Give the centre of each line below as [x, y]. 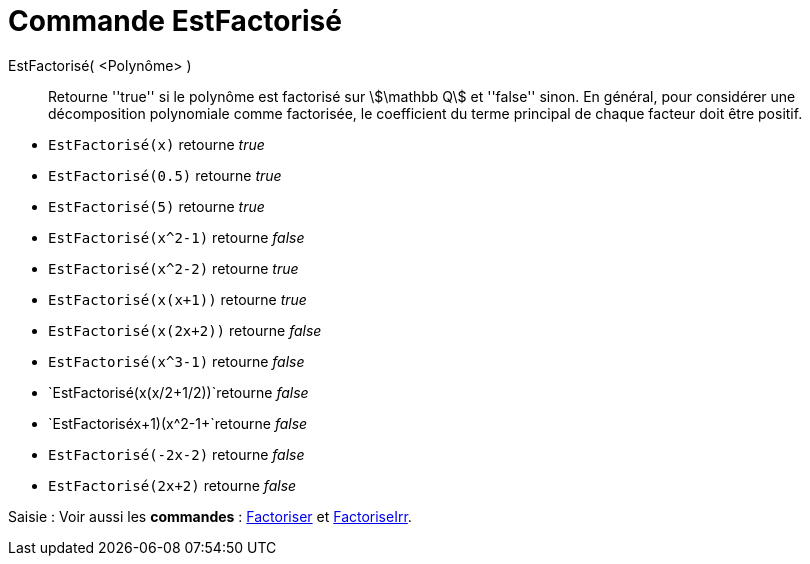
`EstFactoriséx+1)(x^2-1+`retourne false [178, 423]
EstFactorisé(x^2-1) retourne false [176, 237]
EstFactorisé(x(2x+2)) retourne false [185, 330]
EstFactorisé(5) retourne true [156, 206]
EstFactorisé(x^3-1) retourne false [176, 361]
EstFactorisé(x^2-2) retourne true [173, 268]
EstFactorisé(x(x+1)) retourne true [177, 299]
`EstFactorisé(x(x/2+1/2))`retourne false [178, 392]
